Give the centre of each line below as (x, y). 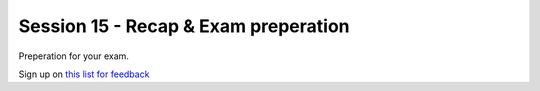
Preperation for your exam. (74, 56)
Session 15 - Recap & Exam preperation (184, 26)
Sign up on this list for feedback (84, 74)
